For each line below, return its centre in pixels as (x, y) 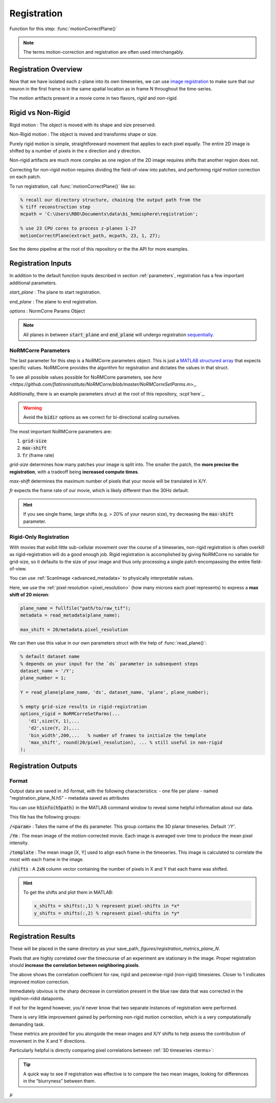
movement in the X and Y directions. (48, 1041)
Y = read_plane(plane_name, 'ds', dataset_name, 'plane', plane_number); (114, 692)
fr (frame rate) (38, 455)
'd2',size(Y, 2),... (54, 728)
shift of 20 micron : (29, 595)
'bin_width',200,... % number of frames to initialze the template (117, 735)
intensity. (19, 843)
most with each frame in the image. (47, 859)
